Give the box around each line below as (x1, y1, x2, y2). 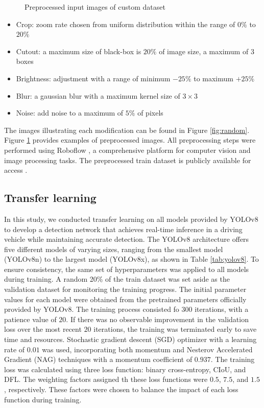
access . (4, 165, 28, 175)
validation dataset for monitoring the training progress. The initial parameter (4, 284, 247, 294)
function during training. (4, 394, 82, 404)
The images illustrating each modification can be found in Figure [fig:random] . (4, 124, 250, 135)
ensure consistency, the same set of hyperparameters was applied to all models (4, 263, 249, 274)
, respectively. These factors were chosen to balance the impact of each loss (4, 384, 238, 395)
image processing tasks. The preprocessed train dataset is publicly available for (4, 154, 251, 165)
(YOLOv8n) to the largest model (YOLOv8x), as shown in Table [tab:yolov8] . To (4, 254, 259, 264)
